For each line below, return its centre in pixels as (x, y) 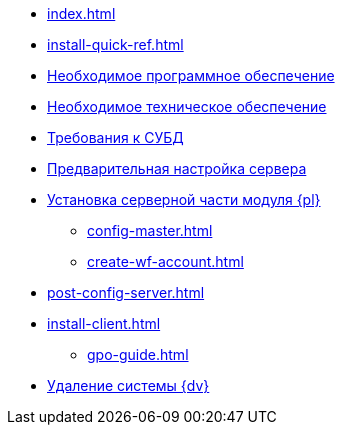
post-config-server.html (126, 292)
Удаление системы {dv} (128, 385)
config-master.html (150, 230)
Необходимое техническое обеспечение (187, 106)
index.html (81, 13)
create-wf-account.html (165, 261)
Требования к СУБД (115, 137)
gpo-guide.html (138, 354)
